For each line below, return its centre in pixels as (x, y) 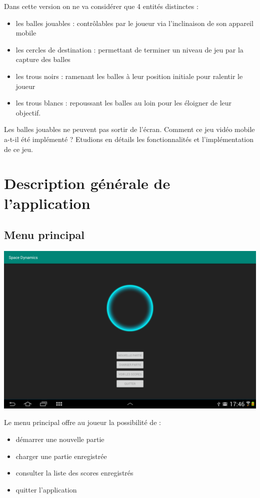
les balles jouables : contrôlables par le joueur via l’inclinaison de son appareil (134, 23)
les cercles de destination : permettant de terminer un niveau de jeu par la (129, 49)
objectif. (28, 112)
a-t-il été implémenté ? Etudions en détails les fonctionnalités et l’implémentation (129, 139)
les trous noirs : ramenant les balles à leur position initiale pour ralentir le (129, 76)
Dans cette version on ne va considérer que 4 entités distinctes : (101, 6)
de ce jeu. (18, 149)
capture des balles (43, 59)
